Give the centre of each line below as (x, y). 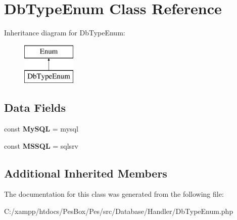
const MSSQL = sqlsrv (41, 145)
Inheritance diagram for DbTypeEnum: (65, 33)
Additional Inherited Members (86, 173)
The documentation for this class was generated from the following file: (114, 194)
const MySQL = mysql (41, 129)
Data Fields (35, 107)
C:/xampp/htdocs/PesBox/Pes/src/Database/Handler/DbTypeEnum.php (119, 211)
